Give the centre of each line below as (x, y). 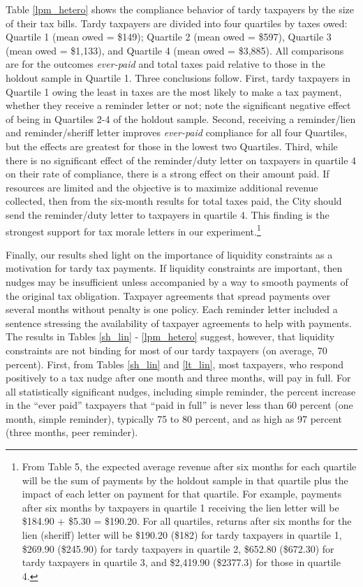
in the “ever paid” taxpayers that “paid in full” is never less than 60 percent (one (179, 405)
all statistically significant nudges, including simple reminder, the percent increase (181, 391)
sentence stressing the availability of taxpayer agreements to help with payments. (179, 323)
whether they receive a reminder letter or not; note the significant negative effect (178, 105)
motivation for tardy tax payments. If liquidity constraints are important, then (174, 268)
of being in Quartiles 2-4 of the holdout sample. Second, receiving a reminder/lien (181, 118)
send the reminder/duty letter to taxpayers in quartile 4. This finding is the (168, 214)
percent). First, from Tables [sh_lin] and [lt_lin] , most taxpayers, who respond (175, 364)
